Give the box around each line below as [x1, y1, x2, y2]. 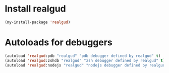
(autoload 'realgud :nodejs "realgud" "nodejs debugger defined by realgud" [5, 62, 167, 68]
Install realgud [5, 3, 66, 15]
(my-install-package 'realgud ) [5, 20, 71, 25]
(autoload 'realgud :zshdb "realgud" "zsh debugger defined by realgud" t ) [5, 58, 165, 63]
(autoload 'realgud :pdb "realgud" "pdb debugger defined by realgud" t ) [5, 53, 161, 58]
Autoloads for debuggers [5, 37, 113, 48]
